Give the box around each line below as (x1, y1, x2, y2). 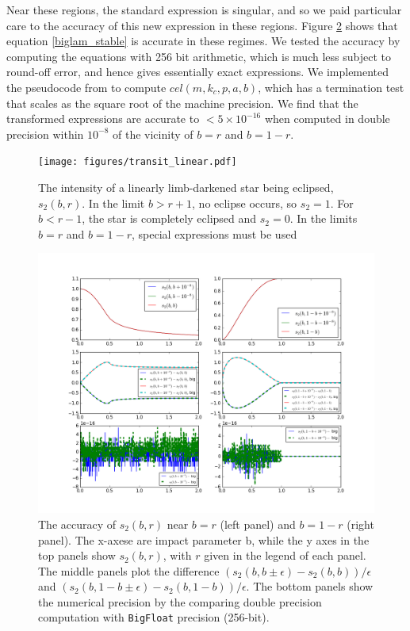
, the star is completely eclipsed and (82, 210, 257, 227)
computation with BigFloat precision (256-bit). (38, 609, 270, 625)
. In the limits (289, 210, 358, 227)
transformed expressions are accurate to (6, 110, 200, 127)
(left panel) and (220, 515, 296, 532)
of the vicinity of (113, 125, 194, 142)
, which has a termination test (258, 78, 404, 95)
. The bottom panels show (246, 578, 374, 595)
